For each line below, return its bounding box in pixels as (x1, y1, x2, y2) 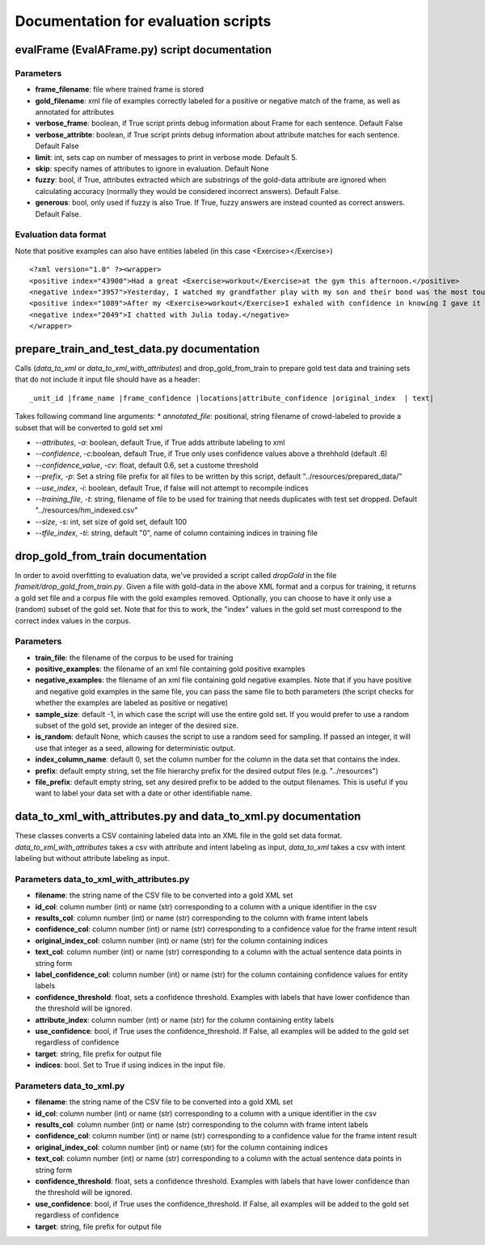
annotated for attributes (35, 108, 115, 117)
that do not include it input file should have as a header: (15, 374, 200, 384)
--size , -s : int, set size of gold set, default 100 (35, 517, 188, 526)
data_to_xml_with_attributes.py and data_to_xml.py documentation (15, 809, 361, 824)
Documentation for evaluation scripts (15, 12, 272, 30)
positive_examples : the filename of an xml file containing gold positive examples (35, 664, 306, 674)
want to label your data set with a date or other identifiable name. (35, 788, 252, 798)
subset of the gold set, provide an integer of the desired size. (35, 720, 238, 731)
